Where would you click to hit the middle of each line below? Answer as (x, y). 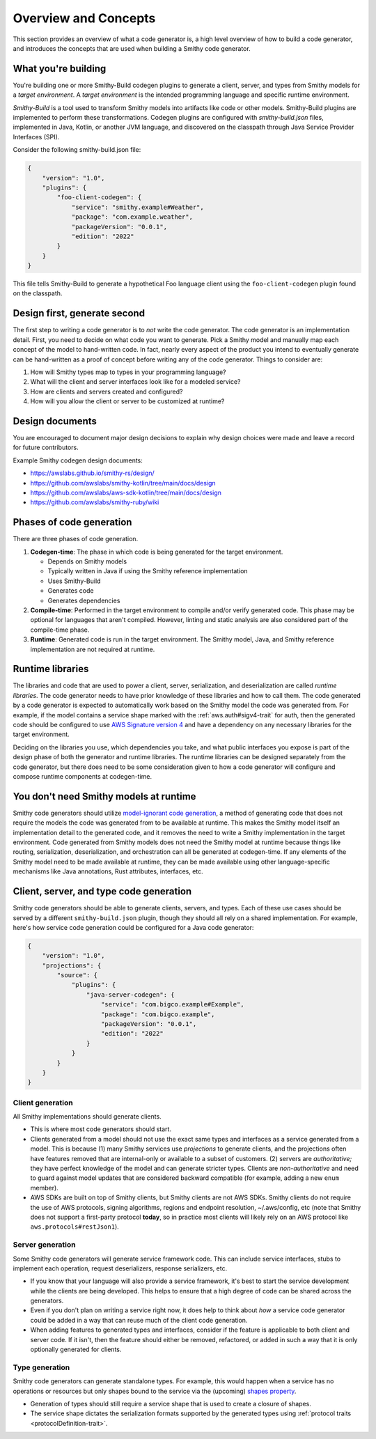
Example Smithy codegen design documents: (78, 460)
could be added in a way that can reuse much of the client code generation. (139, 1320)
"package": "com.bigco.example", (158, 1014)
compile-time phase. (60, 630)
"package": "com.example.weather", (132, 217)
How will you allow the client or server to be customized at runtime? (127, 401)
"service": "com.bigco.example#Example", (173, 1004)
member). (44, 1188)
